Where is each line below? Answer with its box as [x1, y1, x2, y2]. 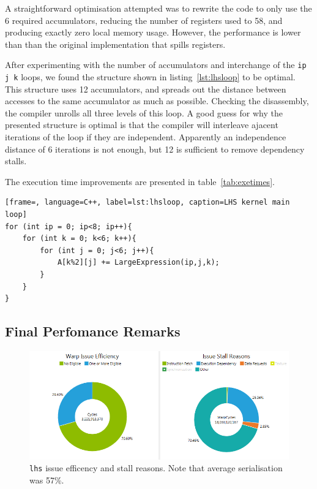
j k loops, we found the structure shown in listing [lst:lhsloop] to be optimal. [5, 70, 296, 83]
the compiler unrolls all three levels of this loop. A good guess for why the [5, 106, 283, 119]
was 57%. [29, 474, 64, 487]
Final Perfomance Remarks [5, 322, 181, 341]
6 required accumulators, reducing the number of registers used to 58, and [5, 13, 283, 26]
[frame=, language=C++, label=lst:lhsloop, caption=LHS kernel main [5, 198, 290, 207]
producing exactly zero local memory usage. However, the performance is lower [5, 26, 301, 39]
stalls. [5, 154, 27, 167]
